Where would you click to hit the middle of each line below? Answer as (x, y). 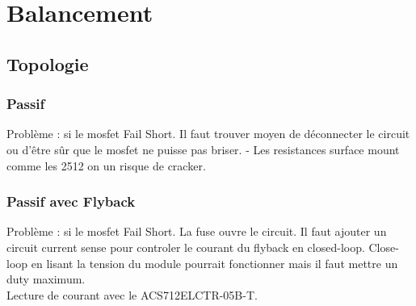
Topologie (48, 63)
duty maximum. (46, 279)
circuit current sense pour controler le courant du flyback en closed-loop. (186, 247)
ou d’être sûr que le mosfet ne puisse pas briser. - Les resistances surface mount (203, 149)
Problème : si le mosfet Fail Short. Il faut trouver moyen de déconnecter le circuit (208, 134)
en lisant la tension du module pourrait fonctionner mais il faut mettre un (214, 263)
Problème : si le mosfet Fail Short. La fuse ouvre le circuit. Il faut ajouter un (197, 231)
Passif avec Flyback (71, 201)
